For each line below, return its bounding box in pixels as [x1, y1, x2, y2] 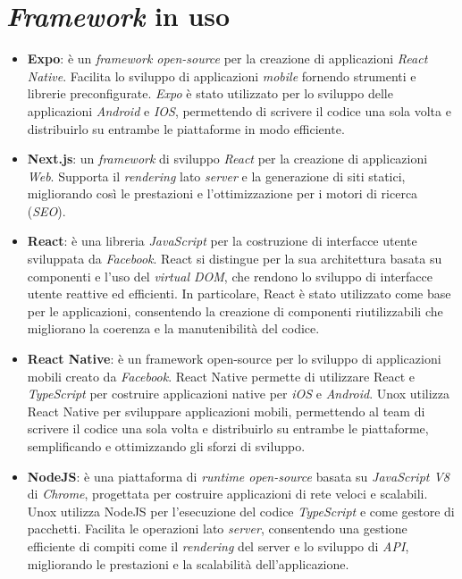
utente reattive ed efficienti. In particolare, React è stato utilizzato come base [27, 284, 451, 303]
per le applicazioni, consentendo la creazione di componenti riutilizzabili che [27, 301, 443, 320]
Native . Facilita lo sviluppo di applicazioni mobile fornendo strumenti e [27, 66, 416, 85]
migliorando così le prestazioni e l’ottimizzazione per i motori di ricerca [27, 184, 418, 203]
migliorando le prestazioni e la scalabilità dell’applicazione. [27, 554, 349, 573]
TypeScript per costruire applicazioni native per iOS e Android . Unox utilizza [27, 384, 450, 403]
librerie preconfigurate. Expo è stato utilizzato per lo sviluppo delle [27, 84, 393, 103]
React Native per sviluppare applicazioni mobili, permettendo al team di [27, 401, 425, 420]
